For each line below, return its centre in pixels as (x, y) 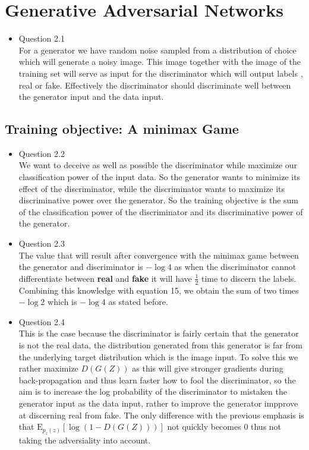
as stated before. (138, 302)
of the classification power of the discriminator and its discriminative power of (161, 211)
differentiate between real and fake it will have (105, 278)
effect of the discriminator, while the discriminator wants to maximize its (152, 188)
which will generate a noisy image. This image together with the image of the (160, 62)
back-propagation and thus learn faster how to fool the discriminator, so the (157, 380)
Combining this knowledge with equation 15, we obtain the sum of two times (159, 290)
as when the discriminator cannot (235, 267)
